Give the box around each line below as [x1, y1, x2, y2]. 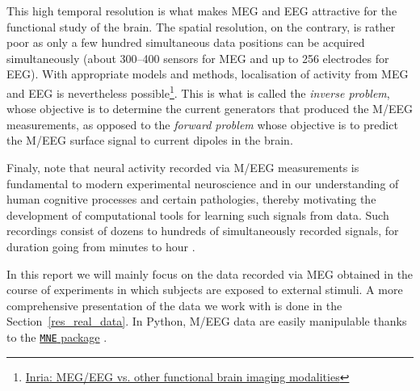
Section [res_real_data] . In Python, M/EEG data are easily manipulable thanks [6, 313, 407, 330]
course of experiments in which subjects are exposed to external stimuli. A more [6, 281, 403, 298]
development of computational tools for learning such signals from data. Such [6, 206, 389, 223]
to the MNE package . [6, 328, 107, 345]
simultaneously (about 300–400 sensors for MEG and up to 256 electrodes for [6, 49, 389, 66]
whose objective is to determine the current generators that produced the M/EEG [6, 100, 414, 117]
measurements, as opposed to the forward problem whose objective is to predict [6, 116, 398, 132]
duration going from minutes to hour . [6, 238, 195, 254]
